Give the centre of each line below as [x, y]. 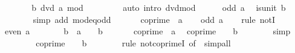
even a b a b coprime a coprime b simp [147, 31]
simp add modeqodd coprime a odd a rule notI [154, 19]
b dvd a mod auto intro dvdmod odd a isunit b [159, 7]
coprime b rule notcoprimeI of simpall [133, 42]
